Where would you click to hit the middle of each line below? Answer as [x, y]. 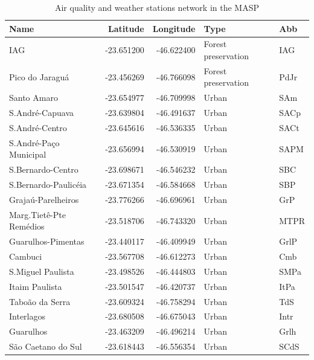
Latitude [126, 28]
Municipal [28, 154]
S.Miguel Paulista [42, 271]
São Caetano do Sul [46, 346]
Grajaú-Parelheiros [44, 199]
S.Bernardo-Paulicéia [48, 185]
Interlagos [27, 316]
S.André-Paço [34, 142]
